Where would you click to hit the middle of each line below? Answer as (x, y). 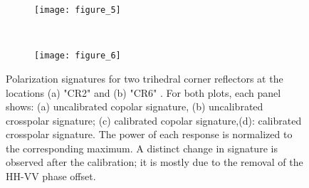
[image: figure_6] (78, 56)
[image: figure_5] (78, 10)
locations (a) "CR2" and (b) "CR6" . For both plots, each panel (143, 92)
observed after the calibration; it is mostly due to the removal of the (154, 162)
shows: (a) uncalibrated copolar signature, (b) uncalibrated (135, 106)
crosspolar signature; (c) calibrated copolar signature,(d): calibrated (154, 120)
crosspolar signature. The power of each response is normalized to (149, 134)
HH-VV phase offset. (51, 176)
